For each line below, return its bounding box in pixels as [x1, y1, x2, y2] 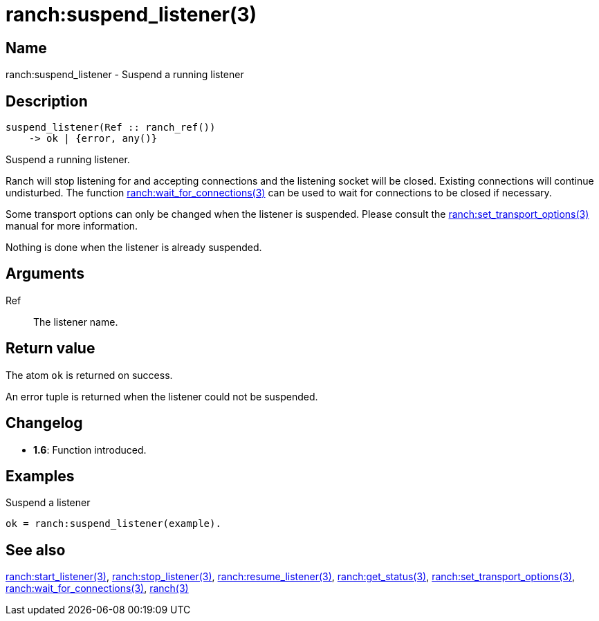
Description [6, 92, 88, 110]
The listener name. [33, 315, 118, 328]
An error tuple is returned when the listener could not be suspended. [6, 390, 318, 402]
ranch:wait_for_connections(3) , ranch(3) [6, 582, 189, 595]
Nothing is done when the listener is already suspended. [6, 241, 262, 254]
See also [6, 541, 66, 559]
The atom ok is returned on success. [6, 369, 173, 381]
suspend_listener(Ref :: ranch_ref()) [6, 122, 216, 133]
